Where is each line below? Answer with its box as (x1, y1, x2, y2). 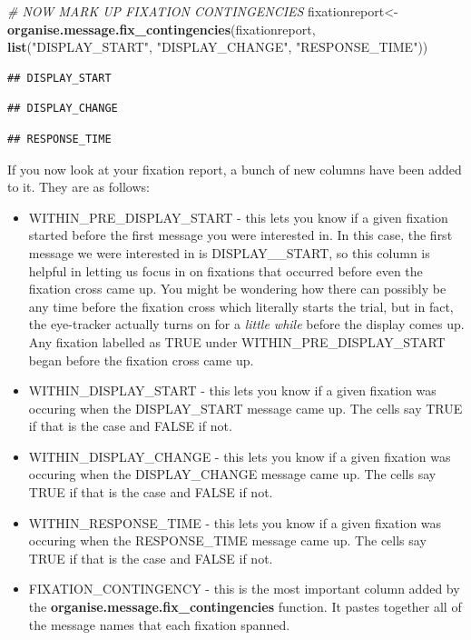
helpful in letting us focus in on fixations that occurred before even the (28, 261, 423, 280)
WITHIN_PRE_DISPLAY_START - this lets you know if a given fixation (28, 207, 448, 226)
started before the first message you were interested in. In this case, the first (28, 225, 453, 245)
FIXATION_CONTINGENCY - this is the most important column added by (28, 579, 460, 598)
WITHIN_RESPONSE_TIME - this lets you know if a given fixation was (28, 513, 442, 532)
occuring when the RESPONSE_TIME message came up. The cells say (28, 531, 427, 550)
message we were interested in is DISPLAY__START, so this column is (28, 243, 430, 262)
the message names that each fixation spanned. (28, 615, 290, 634)
